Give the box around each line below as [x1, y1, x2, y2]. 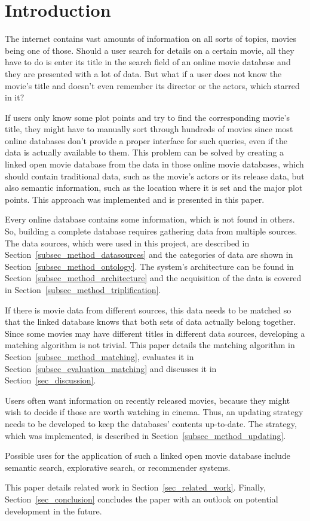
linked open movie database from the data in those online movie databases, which [5, 158, 304, 170]
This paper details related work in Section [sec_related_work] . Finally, [5, 481, 266, 493]
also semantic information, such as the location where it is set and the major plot [5, 181, 303, 194]
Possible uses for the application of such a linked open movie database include [5, 449, 290, 462]
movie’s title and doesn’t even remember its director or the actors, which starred [5, 79, 300, 92]
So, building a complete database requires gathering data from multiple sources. [5, 225, 297, 237]
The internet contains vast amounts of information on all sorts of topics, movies [5, 32, 296, 45]
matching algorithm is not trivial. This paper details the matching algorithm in [5, 339, 295, 351]
